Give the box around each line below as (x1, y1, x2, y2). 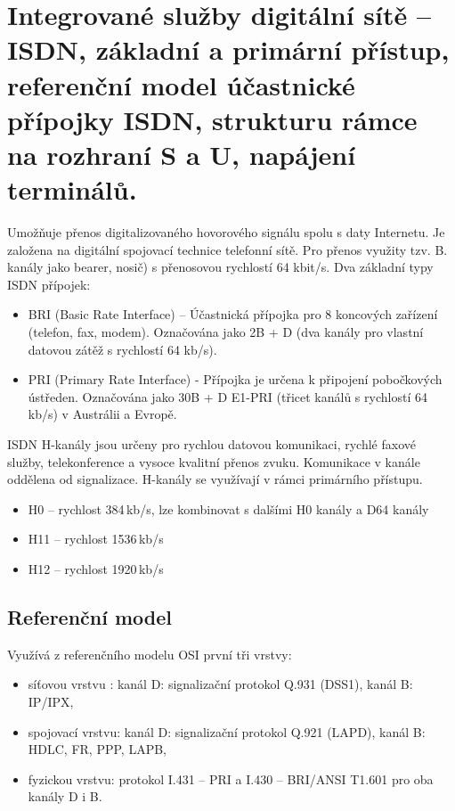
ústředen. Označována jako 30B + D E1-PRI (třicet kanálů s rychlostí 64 (28, 387, 427, 405)
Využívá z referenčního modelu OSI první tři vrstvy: (7, 644, 292, 663)
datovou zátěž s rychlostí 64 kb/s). (28, 340, 217, 358)
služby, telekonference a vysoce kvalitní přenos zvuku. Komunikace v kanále (7, 452, 420, 471)
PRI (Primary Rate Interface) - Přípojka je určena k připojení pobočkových (28, 370, 443, 389)
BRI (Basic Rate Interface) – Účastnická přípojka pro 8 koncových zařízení (28, 305, 438, 324)
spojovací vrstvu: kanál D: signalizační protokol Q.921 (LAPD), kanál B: (28, 722, 426, 741)
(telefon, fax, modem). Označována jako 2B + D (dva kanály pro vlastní (28, 323, 424, 341)
